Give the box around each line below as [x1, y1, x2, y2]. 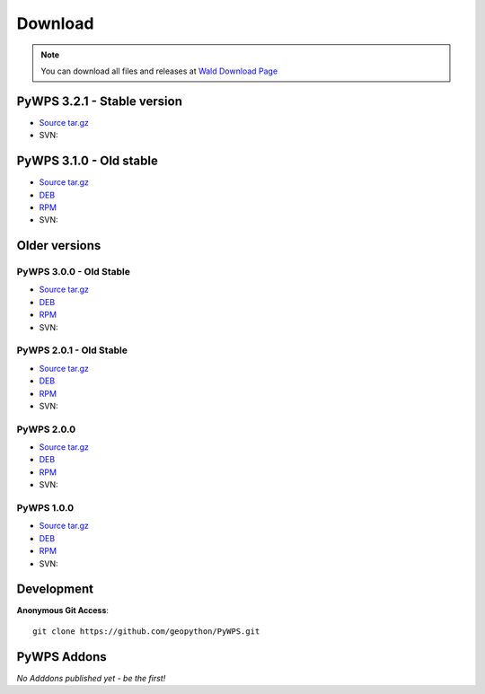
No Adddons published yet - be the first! [16, 672, 166, 683]
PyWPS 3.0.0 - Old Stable [16, 266, 130, 278]
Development [16, 582, 94, 597]
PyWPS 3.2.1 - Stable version [16, 93, 183, 109]
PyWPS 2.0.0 [16, 423, 76, 435]
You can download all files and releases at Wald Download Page [40, 66, 278, 76]
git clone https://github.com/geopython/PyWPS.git [32, 626, 260, 637]
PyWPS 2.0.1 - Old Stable [16, 344, 128, 356]
